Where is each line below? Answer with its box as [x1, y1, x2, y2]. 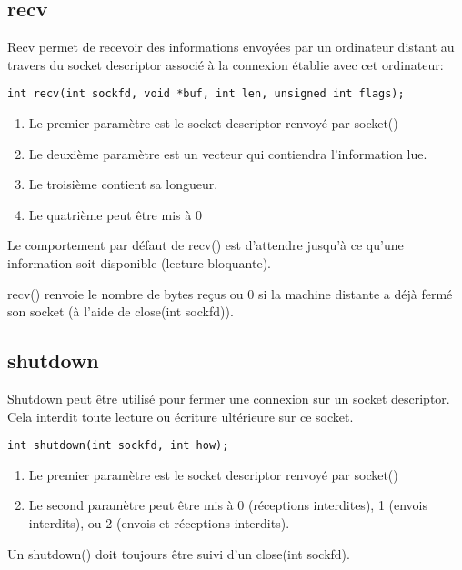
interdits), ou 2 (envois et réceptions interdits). [28, 514, 290, 533]
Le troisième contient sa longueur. [28, 175, 218, 194]
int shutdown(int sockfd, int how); [7, 439, 229, 453]
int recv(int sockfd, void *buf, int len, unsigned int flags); [7, 87, 405, 101]
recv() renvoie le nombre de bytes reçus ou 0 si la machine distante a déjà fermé [7, 284, 453, 303]
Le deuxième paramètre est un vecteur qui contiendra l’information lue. [28, 144, 427, 163]
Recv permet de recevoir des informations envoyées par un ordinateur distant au [7, 37, 455, 56]
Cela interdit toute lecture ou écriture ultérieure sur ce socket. [7, 406, 354, 425]
